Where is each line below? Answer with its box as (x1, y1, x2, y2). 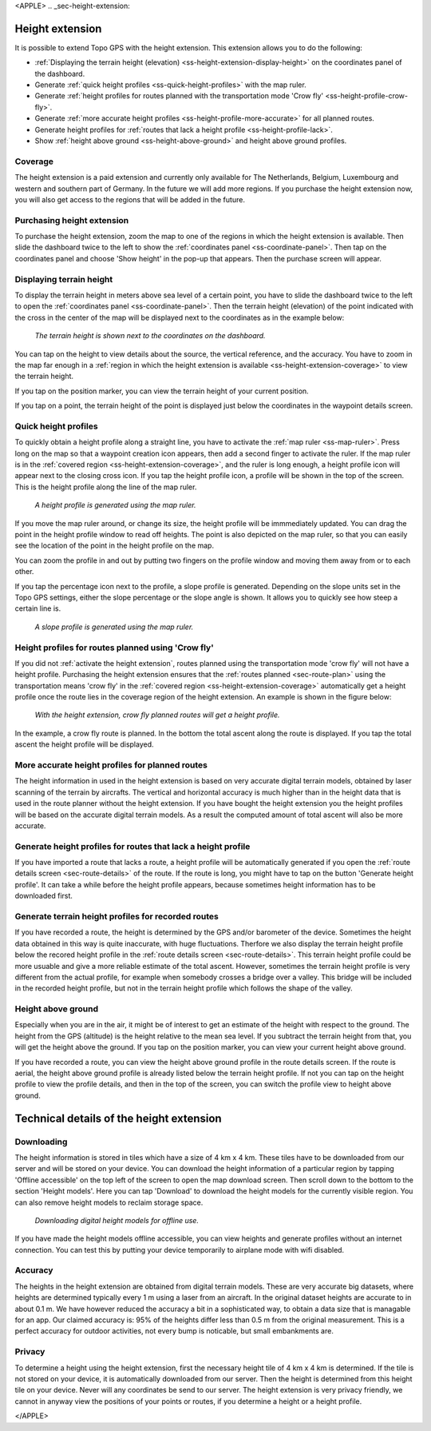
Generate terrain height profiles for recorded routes (14, 911, 219, 923)
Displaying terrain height (14, 273, 113, 285)
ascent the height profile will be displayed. (14, 739, 155, 749)
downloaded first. (14, 891, 73, 901)
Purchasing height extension (14, 214, 129, 225)
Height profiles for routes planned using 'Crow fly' (14, 642, 215, 653)
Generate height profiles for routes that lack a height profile (14, 840, 251, 851)
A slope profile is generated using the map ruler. (34, 622, 194, 632)
